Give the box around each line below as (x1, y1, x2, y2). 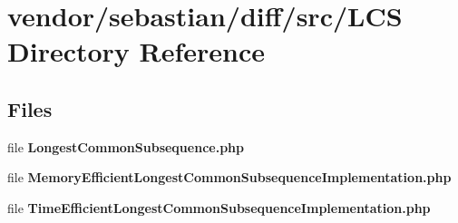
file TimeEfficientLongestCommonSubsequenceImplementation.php (7, 198, 431, 217)
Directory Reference (7, 33, 266, 70)
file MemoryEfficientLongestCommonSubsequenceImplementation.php (7, 168, 452, 187)
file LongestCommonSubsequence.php (7, 137, 244, 156)
